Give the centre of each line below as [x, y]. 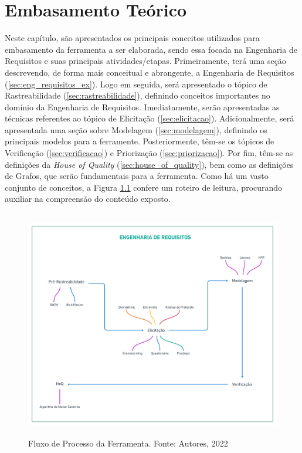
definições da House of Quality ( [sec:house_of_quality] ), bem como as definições [149, 164]
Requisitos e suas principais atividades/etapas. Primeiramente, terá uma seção [145, 61]
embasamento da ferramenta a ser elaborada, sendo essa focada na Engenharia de [151, 49]
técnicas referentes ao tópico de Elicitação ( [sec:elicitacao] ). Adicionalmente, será [150, 118]
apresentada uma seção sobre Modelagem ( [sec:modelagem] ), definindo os [136, 129]
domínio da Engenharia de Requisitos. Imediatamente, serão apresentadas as [142, 107]
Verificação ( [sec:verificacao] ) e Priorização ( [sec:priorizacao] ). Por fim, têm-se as [149, 153]
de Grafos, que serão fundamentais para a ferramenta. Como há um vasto [137, 176]
